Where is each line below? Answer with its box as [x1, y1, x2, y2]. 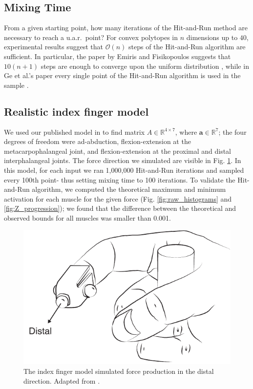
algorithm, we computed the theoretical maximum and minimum [32, 184, 226, 194]
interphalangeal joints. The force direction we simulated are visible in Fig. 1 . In [4, 155, 241, 165]
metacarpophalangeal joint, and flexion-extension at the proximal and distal [4, 145, 232, 156]
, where [175, 126, 197, 137]
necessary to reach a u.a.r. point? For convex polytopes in [4, 32, 178, 42]
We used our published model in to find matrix [4, 126, 145, 137]
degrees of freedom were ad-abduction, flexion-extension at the [4, 136, 191, 146]
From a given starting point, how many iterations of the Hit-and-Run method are [4, 22, 248, 33]
